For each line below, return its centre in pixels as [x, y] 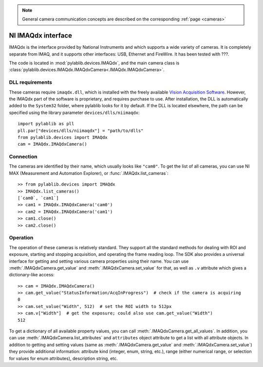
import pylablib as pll [46, 124]
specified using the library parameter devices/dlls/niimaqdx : [74, 113]
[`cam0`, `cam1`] [38, 198]
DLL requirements [31, 82]
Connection [23, 157]
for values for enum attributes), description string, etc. [63, 358]
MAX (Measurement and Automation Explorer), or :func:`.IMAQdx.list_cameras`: [89, 173]
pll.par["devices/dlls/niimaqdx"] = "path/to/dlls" [81, 131]
